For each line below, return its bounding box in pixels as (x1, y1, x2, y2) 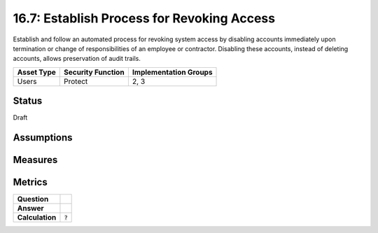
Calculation (17, 213, 57, 223)
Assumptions (13, 132, 73, 143)
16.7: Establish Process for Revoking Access (13, 10, 276, 26)
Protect (64, 76, 88, 86)
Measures (13, 154, 58, 166)
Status (13, 95, 43, 107)
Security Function (64, 67, 125, 77)
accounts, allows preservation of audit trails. (13, 55, 141, 63)
